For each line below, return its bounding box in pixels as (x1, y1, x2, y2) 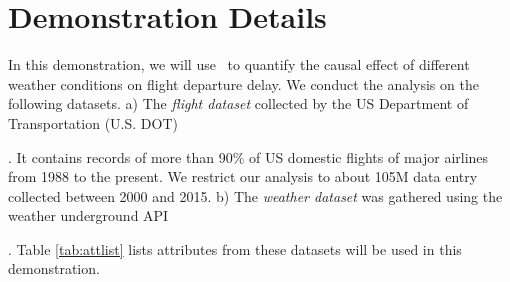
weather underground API (8, 205, 169, 226)
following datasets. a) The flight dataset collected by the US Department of (8, 93, 469, 114)
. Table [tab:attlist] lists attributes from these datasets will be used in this (8, 238, 462, 259)
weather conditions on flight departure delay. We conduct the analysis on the (8, 73, 479, 94)
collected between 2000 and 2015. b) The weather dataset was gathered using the (8, 185, 503, 206)
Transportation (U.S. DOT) (8, 112, 178, 133)
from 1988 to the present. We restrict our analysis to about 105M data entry (8, 166, 478, 187)
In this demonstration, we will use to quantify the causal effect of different (8, 54, 470, 75)
